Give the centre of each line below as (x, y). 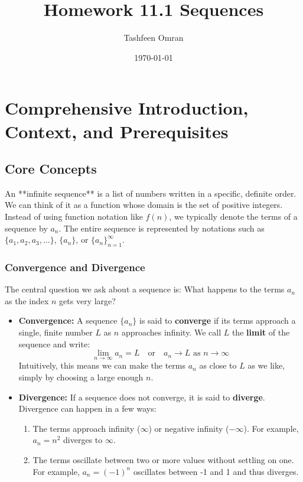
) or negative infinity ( (189, 428)
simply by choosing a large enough (81, 377)
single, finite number (56, 332)
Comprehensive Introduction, (127, 108)
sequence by (26, 228)
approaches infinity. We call (171, 332)
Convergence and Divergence (75, 267)
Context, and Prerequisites (117, 131)
